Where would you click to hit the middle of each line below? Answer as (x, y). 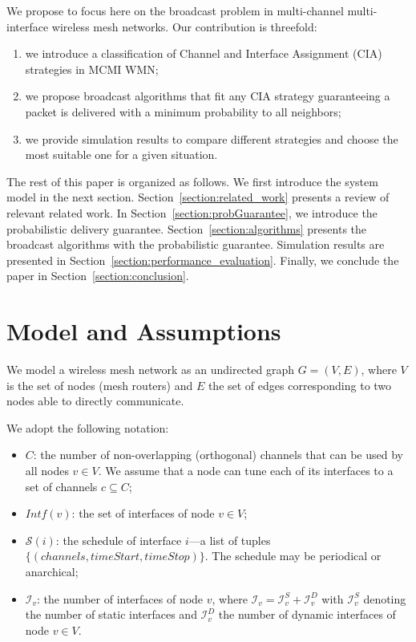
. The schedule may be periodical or (293, 556)
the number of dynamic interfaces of (307, 614)
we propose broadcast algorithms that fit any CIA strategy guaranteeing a (208, 96)
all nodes (47, 470)
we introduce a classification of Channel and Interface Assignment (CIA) (204, 53)
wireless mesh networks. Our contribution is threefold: (184, 26)
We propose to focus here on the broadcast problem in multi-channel (175, 10)
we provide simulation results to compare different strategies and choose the (212, 138)
